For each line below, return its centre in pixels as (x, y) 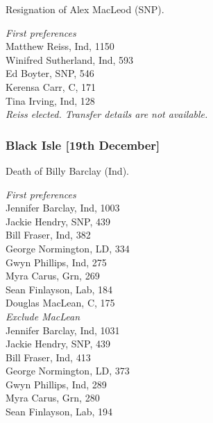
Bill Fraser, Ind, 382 (48, 235)
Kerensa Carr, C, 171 (51, 86)
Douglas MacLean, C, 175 (60, 303)
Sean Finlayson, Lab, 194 (59, 412)
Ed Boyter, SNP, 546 (50, 73)
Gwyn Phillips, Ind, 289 (56, 384)
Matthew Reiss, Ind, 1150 (60, 46)
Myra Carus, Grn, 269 (53, 276)
